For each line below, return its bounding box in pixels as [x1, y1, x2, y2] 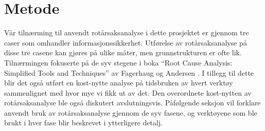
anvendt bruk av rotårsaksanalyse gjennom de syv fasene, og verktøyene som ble [4, 107, 257, 118]
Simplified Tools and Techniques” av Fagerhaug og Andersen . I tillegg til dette [4, 67, 254, 78]
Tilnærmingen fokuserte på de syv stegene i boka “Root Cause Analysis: [4, 57, 233, 68]
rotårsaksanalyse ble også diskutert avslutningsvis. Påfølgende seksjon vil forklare [4, 97, 261, 108]
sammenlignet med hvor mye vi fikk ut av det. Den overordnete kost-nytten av [4, 87, 252, 98]
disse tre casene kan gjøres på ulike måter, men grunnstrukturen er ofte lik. [4, 47, 242, 58]
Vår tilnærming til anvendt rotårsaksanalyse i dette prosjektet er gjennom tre [4, 27, 249, 38]
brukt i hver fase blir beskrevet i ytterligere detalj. [4, 117, 163, 128]
